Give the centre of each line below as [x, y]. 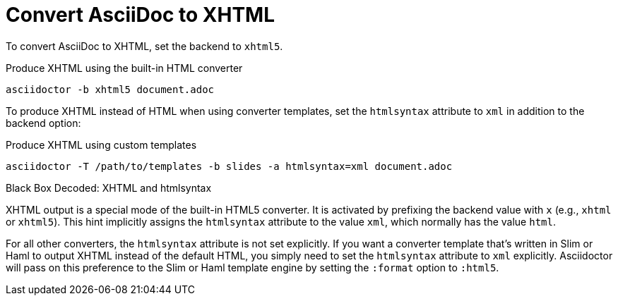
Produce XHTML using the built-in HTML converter [124, 68]
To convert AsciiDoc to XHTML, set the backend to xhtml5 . [144, 46]
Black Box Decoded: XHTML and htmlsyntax [109, 188]
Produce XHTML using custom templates [101, 145]
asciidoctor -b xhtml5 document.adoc [110, 89]
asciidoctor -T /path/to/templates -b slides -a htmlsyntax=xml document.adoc [229, 166]
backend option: [43, 123]
